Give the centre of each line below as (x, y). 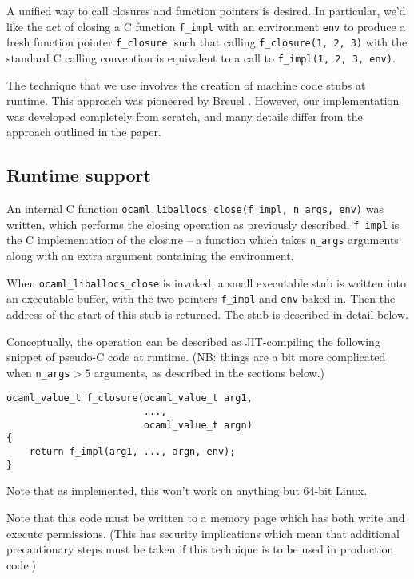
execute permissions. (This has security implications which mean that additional (203, 533)
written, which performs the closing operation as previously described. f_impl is (203, 224)
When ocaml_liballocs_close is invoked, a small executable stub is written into (206, 282)
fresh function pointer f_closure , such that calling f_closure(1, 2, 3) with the (207, 42)
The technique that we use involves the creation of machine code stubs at (186, 84)
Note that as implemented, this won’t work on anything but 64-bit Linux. (187, 491)
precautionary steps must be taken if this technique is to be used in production (200, 549)
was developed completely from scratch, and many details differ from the (185, 116)
